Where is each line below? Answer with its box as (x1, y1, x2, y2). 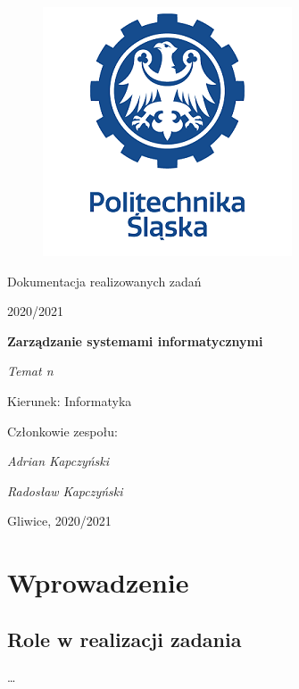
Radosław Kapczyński (7, 481, 123, 500)
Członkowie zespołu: (7, 421, 118, 440)
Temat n (7, 361, 54, 380)
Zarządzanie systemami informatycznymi (7, 331, 263, 350)
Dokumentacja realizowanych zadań (7, 271, 202, 290)
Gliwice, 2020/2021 (7, 511, 112, 530)
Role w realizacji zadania (7, 625, 242, 652)
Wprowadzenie (7, 564, 189, 601)
